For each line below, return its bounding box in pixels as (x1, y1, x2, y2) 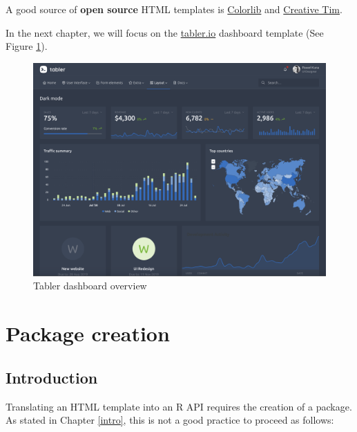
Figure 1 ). (6, 39, 48, 53)
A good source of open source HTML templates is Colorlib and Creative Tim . (6, 2, 342, 16)
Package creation (6, 319, 170, 348)
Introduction (6, 366, 98, 388)
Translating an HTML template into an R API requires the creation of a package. (6, 399, 352, 413)
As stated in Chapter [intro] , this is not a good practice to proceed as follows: (6, 413, 334, 427)
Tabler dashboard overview (33, 278, 147, 293)
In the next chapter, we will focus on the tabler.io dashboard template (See (6, 25, 324, 39)
